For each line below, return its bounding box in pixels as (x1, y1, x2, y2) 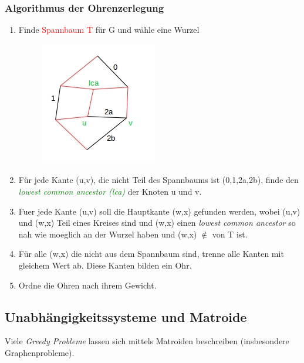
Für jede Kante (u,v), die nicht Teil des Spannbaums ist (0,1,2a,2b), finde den (18, 174, 299, 186)
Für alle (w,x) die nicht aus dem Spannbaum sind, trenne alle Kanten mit (18, 247, 284, 260)
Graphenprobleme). (5, 346, 75, 358)
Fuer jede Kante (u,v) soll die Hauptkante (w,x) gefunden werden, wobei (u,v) (18, 205, 300, 217)
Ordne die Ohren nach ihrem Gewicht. (18, 279, 157, 291)
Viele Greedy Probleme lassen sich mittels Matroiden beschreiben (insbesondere (5, 335, 289, 347)
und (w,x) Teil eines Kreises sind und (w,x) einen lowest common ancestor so (18, 216, 296, 229)
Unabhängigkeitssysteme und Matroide (5, 307, 247, 325)
